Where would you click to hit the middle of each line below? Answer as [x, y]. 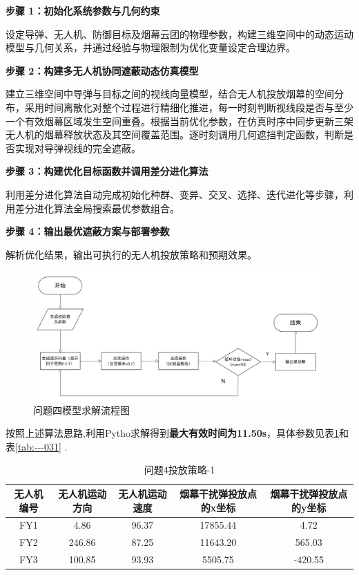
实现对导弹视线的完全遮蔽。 [78, 148]
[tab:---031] [38, 446]
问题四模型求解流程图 [81, 409]
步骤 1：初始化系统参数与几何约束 [83, 10]
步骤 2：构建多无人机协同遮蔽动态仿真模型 [102, 70]
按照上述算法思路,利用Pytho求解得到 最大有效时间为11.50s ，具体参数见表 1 [173, 433]
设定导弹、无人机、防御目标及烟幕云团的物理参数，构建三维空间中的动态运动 [179, 34]
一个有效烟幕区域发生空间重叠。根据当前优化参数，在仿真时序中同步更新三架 [179, 121]
